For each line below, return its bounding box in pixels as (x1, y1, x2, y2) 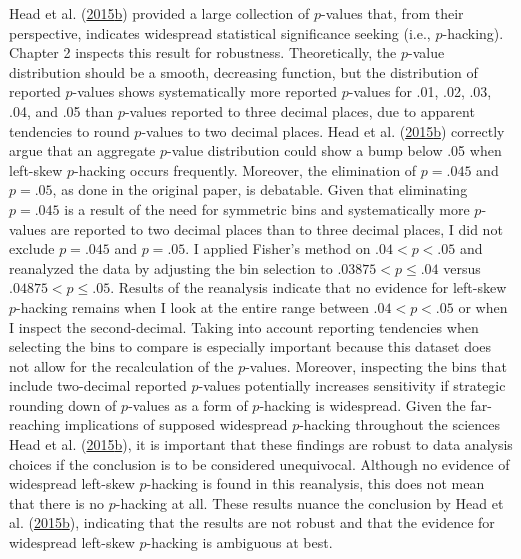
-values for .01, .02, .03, (348, 81, 492, 102)
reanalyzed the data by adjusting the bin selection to (9, 257, 333, 278)
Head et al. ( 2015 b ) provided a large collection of (9, 3, 310, 23)
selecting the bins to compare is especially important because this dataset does (9, 336, 492, 357)
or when (458, 296, 508, 317)
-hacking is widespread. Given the (259, 394, 466, 415)
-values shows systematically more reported (72, 81, 338, 102)
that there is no (9, 492, 105, 513)
